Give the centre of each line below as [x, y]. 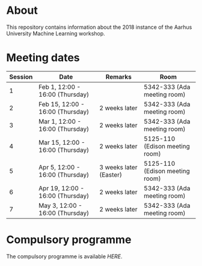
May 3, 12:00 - [60, 205]
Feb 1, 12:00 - [60, 86]
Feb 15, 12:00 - [62, 104]
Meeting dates [43, 58]
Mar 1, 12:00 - [60, 121]
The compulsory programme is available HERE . [64, 256]
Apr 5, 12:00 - [60, 167]
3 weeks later [118, 167]
